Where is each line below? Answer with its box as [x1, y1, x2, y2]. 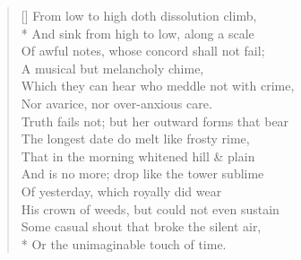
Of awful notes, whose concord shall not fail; [21, 41, 265, 60]
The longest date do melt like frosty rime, [21, 129, 250, 148]
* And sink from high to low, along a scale [21, 23, 254, 42]
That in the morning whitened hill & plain [21, 146, 255, 165]
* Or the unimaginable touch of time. [21, 234, 227, 253]
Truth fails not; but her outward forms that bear [21, 111, 289, 130]
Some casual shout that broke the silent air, [21, 217, 262, 236]
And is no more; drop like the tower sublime [21, 164, 264, 183]
